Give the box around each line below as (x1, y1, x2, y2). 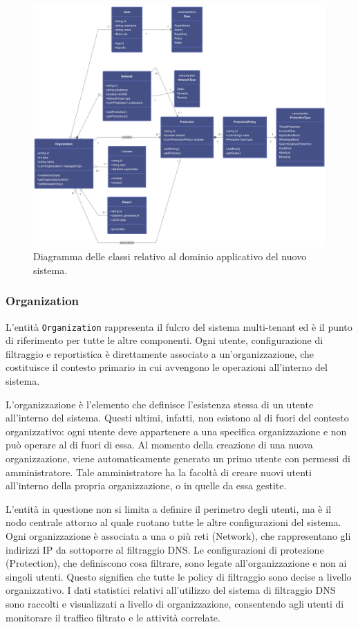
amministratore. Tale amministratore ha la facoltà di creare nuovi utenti (6, 464, 312, 479)
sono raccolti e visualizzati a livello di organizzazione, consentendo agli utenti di (6, 596, 344, 610)
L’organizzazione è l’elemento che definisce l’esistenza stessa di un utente (6, 397, 314, 411)
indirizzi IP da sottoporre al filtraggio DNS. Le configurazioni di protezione (6, 542, 324, 556)
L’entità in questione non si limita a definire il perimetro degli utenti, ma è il (6, 501, 332, 516)
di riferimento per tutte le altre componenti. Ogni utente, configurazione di (6, 333, 323, 347)
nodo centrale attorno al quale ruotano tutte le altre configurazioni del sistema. (6, 515, 341, 529)
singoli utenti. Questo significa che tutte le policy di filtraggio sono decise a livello (6, 569, 352, 583)
